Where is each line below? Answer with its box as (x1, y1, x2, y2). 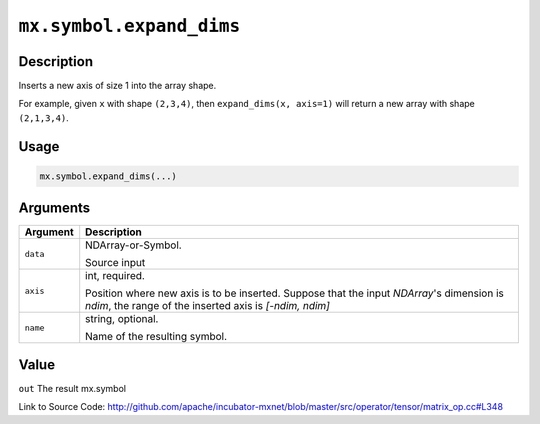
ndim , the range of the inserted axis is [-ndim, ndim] (85, 299, 330, 313)
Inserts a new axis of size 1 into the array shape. (18, 80, 217, 92)
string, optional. (85, 312, 159, 326)
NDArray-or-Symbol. (85, 238, 182, 252)
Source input (85, 256, 146, 270)
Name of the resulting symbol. (85, 330, 228, 344)
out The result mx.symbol (18, 382, 127, 394)
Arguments (18, 200, 91, 217)
